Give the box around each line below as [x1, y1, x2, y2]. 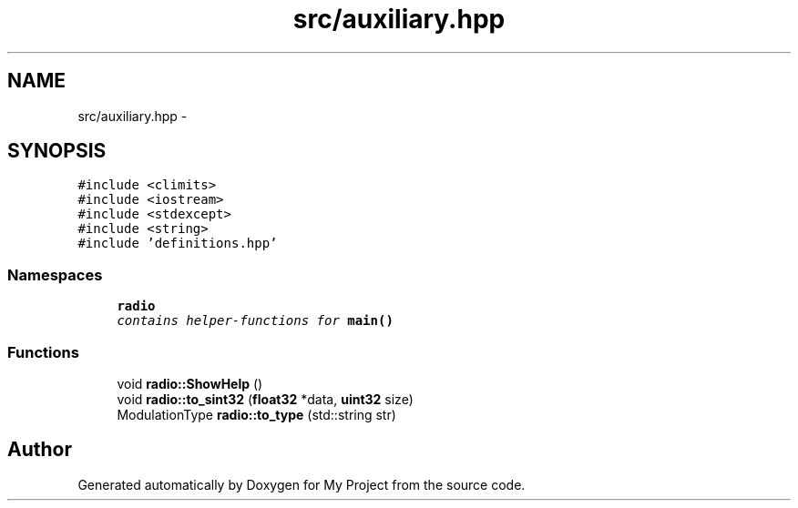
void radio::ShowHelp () [117, 375, 263, 391]
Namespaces [7, 265, 103, 284]
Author [7, 438, 72, 462]
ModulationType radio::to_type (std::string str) [117, 406, 396, 422]
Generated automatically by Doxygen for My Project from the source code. [77, 476, 526, 493]
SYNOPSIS [7, 139, 107, 163]
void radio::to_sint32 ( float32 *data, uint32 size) [117, 391, 414, 407]
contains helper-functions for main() [117, 313, 394, 329]
